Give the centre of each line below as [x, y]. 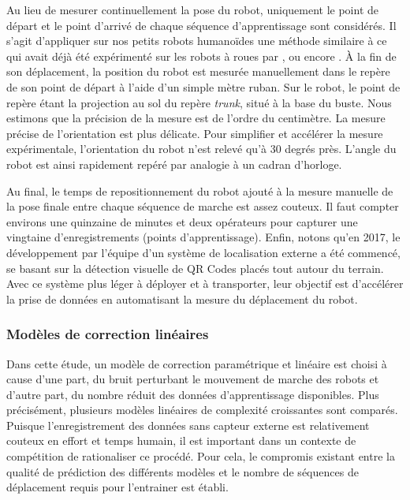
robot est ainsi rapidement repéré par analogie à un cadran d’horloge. [174, 164]
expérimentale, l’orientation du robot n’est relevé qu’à [137, 149]
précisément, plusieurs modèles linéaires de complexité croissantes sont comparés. [202, 410]
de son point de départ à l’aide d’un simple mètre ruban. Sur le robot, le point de [203, 86]
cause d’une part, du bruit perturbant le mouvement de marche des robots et [193, 379]
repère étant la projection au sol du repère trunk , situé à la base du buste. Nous [199, 102]
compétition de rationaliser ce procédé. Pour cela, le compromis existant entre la [201, 456]
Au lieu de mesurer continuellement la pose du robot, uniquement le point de [192, 9]
